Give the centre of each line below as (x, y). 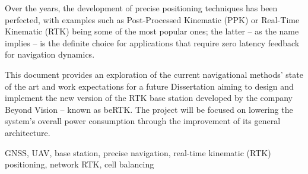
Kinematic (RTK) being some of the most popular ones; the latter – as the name (152, 31)
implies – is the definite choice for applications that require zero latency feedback (152, 42)
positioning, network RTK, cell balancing (80, 164)
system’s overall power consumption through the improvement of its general (143, 121)
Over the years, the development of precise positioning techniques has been (141, 8)
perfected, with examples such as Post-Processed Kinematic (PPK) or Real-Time (152, 19)
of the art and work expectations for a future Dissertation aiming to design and (149, 86)
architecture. (28, 132)
